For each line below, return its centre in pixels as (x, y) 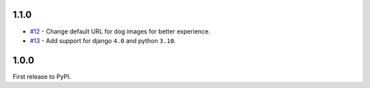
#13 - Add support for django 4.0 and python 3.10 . (103, 40)
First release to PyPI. (42, 76)
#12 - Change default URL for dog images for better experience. (120, 31)
